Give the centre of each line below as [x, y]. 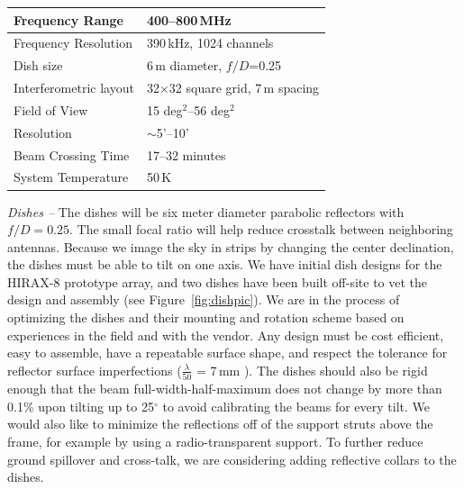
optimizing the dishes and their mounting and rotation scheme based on [206, 317]
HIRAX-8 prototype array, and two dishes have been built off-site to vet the [218, 281]
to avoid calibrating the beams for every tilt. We [296, 406]
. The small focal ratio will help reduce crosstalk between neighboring [261, 229]
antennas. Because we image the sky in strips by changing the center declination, [231, 246]
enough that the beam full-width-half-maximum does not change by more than [225, 389]
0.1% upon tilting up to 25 [81, 406]
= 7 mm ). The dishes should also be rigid [312, 370]
